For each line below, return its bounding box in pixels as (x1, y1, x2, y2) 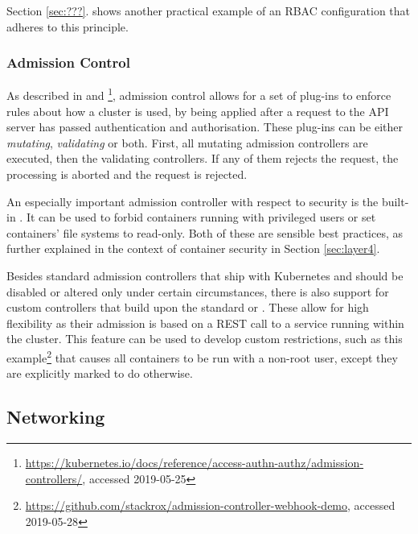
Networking (6, 404, 105, 429)
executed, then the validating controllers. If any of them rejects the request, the (6, 150, 399, 167)
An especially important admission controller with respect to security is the (6, 192, 379, 209)
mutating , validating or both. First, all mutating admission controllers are (6, 134, 368, 151)
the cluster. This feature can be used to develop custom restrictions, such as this (6, 330, 403, 347)
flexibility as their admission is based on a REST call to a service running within (6, 314, 404, 331)
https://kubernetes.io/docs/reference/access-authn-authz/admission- (25, 454, 364, 471)
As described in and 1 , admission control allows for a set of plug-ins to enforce (6, 85, 391, 104)
